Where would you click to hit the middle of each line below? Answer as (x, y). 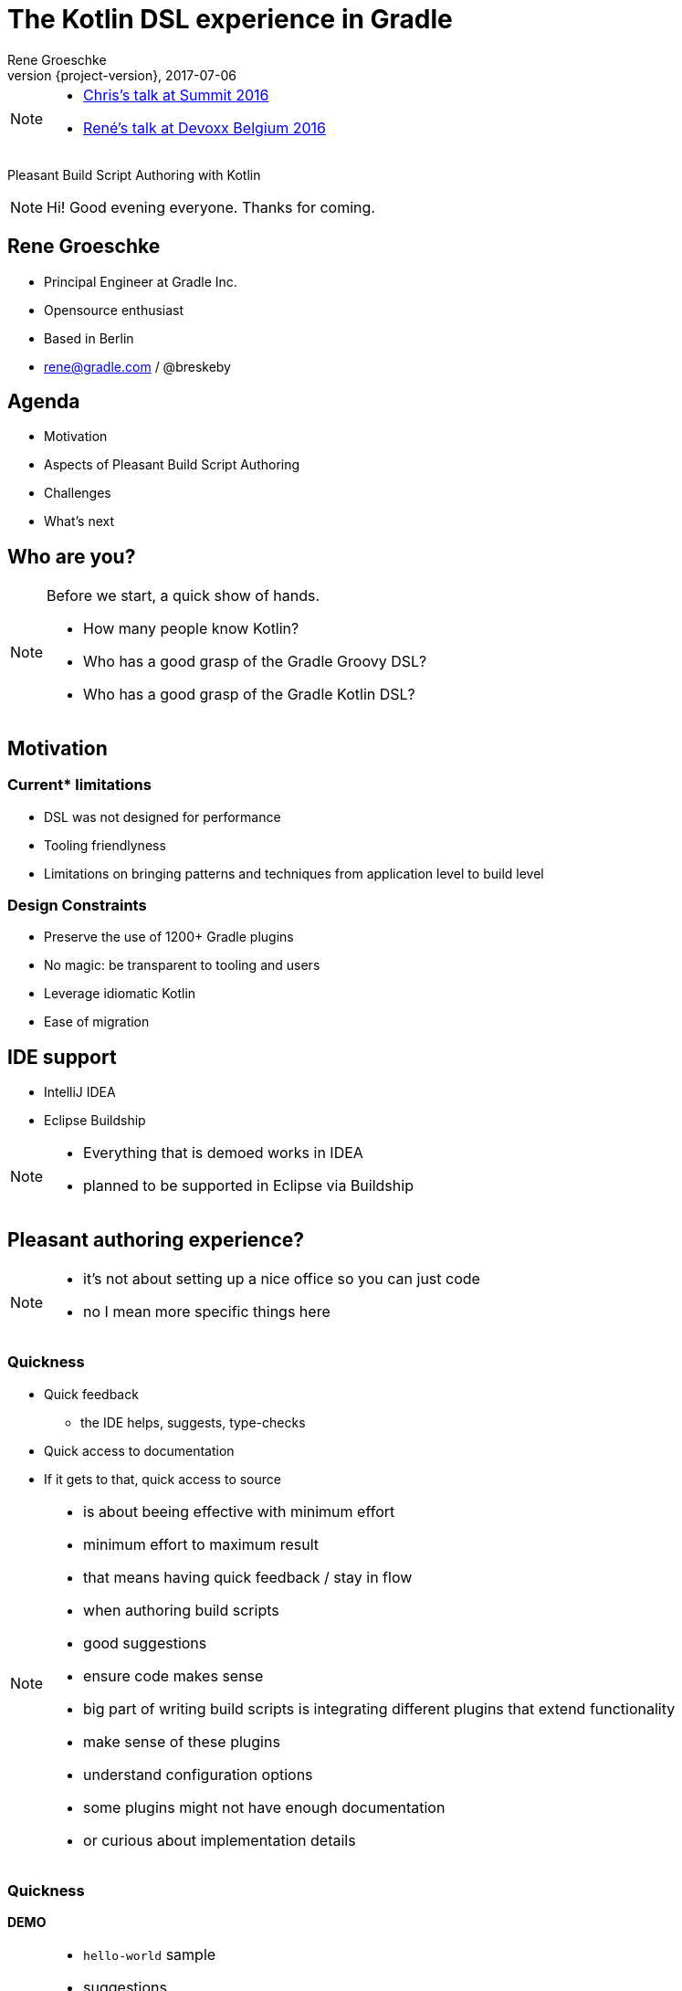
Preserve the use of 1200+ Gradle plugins (169, 937)
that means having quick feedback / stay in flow (248, 1577)
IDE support (62, 1057)
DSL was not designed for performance (163, 816)
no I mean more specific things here (207, 1311)
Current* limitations (79, 785)
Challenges (78, 493)
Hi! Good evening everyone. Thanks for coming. (211, 207)
